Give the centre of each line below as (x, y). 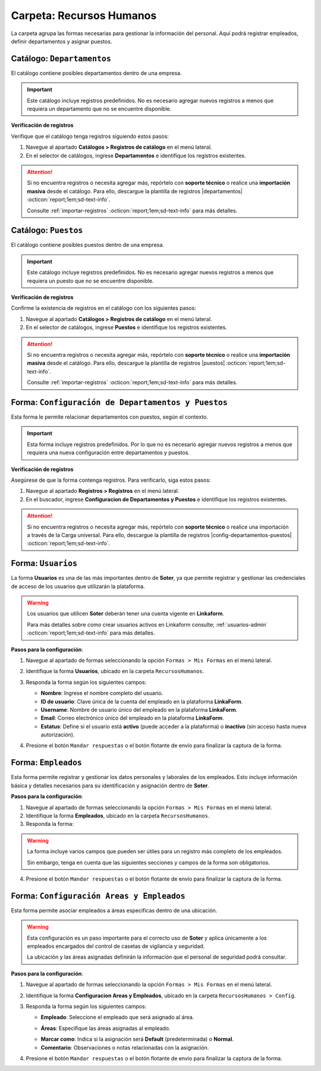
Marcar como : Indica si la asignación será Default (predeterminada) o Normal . (137, 1039)
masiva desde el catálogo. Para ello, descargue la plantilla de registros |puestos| (126, 363)
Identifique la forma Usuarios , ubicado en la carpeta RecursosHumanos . (115, 671)
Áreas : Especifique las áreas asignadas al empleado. (106, 1028)
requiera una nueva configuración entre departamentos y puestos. (108, 453)
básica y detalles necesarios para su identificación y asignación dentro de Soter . (110, 786)
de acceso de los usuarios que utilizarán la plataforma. (78, 586)
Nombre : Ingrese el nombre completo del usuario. (102, 693)
